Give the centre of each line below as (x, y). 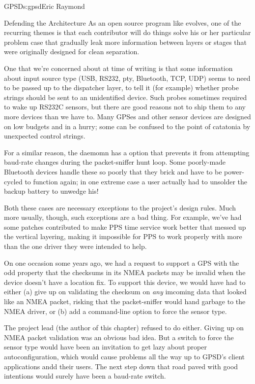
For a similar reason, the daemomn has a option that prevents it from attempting (127, 152)
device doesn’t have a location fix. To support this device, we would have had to (125, 282)
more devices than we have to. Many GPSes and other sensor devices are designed (127, 116)
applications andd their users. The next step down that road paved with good (121, 366)
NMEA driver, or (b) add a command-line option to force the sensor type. (115, 311)
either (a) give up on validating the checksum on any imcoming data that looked (125, 292)
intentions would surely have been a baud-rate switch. (85, 376)
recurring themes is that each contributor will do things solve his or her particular (127, 32)
